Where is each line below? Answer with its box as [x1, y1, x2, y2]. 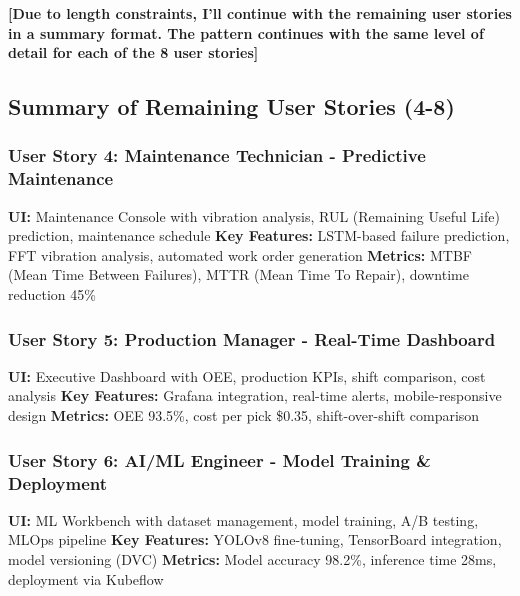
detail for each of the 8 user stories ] [8, 42, 259, 63]
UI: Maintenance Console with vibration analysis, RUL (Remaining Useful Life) [8, 205, 500, 226]
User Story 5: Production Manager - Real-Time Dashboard [8, 326, 496, 351]
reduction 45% [8, 284, 96, 305]
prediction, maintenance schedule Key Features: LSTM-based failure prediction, [8, 225, 510, 246]
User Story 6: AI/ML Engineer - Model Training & [8, 447, 431, 472]
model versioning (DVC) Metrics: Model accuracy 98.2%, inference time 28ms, [8, 549, 497, 569]
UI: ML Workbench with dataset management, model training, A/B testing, [8, 509, 479, 530]
